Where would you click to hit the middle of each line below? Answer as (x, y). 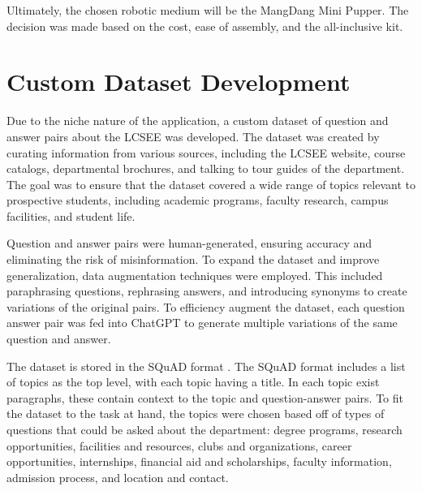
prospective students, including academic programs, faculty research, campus (198, 200)
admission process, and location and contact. (118, 477)
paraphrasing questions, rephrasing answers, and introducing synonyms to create (207, 291)
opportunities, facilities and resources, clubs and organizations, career (179, 445)
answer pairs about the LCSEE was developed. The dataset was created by (193, 136)
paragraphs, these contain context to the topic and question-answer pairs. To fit (205, 397)
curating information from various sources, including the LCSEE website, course (206, 152)
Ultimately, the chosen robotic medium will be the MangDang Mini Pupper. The (208, 10)
